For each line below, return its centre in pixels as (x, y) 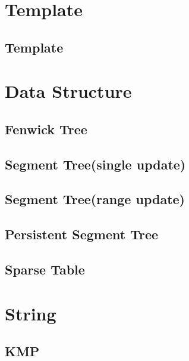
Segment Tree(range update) (95, 199)
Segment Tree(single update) (95, 164)
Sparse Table (45, 269)
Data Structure (68, 91)
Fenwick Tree (46, 129)
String (31, 313)
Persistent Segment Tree (82, 234)
